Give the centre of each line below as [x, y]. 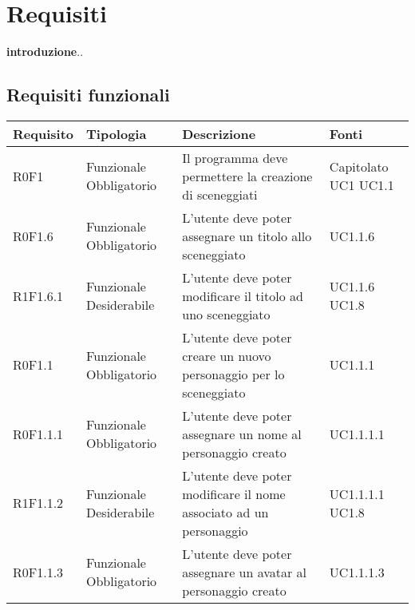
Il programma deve [235, 157]
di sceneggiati [220, 194]
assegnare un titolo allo [247, 236]
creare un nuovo [227, 355]
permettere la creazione [247, 176]
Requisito [43, 133]
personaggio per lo [233, 374]
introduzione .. [45, 51]
